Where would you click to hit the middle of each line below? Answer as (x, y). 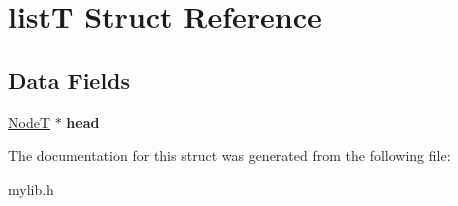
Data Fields (69, 79)
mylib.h (31, 188)
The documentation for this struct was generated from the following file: (229, 155)
